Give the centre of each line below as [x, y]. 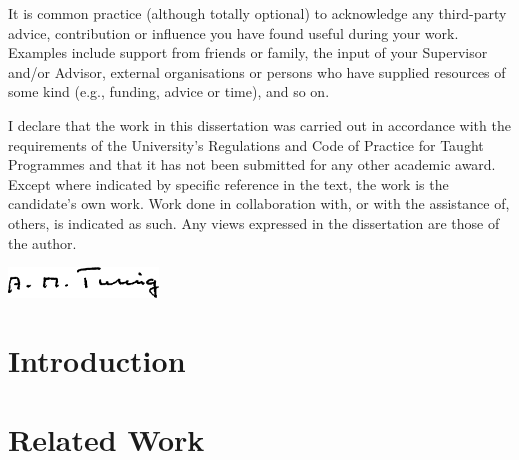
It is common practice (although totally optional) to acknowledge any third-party [257, 13]
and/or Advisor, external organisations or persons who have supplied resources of [257, 71]
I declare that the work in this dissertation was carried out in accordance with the [259, 124]
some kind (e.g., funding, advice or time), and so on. [169, 91]
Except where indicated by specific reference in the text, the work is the [228, 183]
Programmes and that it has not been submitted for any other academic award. [252, 164]
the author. [42, 242]
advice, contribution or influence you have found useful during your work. [233, 32]
